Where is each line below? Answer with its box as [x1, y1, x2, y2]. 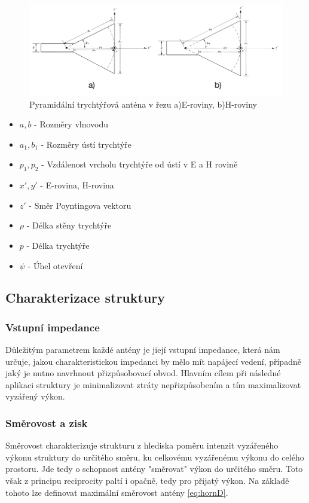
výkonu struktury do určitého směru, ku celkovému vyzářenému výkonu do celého [5, 450, 304, 463]
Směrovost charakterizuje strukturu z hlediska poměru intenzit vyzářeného [5, 439, 279, 452]
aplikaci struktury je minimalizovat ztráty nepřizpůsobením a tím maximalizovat [5, 378, 301, 391]
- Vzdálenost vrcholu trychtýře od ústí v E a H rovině [41, 158, 238, 170]
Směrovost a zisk [5, 415, 88, 430]
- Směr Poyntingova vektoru [29, 199, 131, 211]
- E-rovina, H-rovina [40, 179, 114, 191]
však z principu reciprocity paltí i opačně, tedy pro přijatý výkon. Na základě [5, 474, 289, 487]
